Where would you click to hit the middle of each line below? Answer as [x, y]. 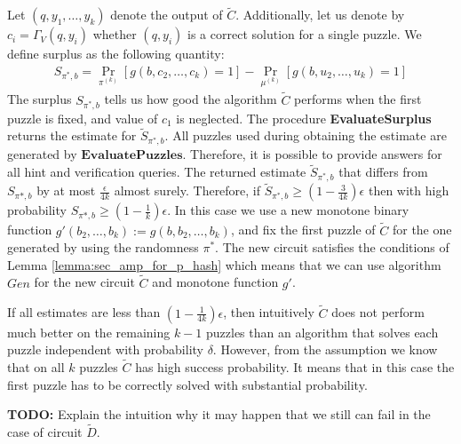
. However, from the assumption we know [325, 349]
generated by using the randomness [103, 247]
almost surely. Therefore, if [187, 190]
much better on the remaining [89, 332]
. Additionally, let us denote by [320, 15]
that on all [36, 366]
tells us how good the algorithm [191, 99]
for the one [422, 230]
